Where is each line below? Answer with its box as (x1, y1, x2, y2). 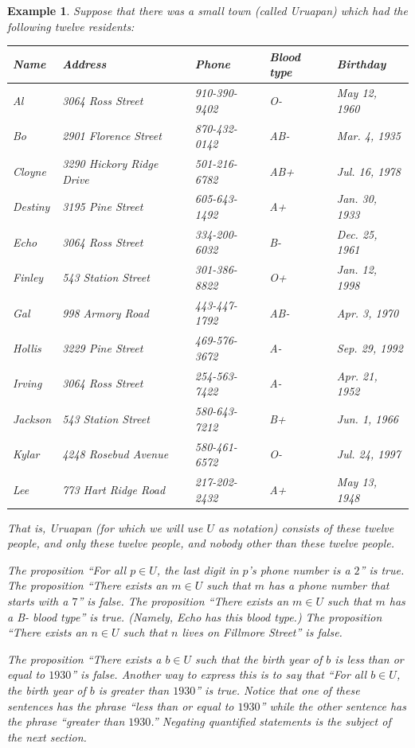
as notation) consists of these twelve (218, 519, 394, 536)
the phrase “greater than (7, 713, 125, 730)
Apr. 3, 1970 (336, 304, 399, 321)
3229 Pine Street (62, 339, 143, 356)
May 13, (336, 473, 377, 489)
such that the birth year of (195, 650, 323, 667)
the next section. (7, 728, 87, 745)
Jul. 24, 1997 (336, 446, 401, 462)
